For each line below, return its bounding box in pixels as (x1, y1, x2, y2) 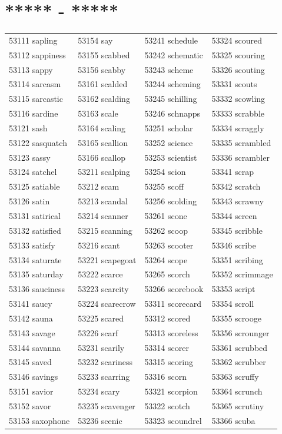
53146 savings (9, 370, 58, 383)
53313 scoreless (144, 326, 198, 339)
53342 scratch (211, 180, 261, 193)
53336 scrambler (211, 151, 270, 163)
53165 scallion (78, 136, 128, 148)
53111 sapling (9, 34, 58, 46)
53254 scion (144, 165, 186, 178)
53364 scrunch (211, 385, 263, 397)
